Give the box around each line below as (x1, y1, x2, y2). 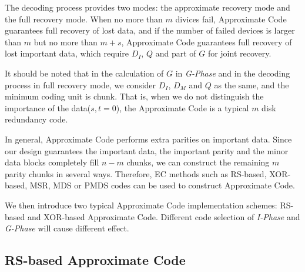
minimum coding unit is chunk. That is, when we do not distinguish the (5, 90, 264, 102)
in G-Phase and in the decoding (175, 67, 290, 79)
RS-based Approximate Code (5, 251, 186, 269)
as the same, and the (214, 78, 289, 91)
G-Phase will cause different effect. (5, 222, 129, 234)
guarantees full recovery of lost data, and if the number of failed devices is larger (5, 24, 295, 37)
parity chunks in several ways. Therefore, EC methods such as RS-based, (5, 167, 267, 180)
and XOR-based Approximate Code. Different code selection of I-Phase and (27, 210, 300, 223)
